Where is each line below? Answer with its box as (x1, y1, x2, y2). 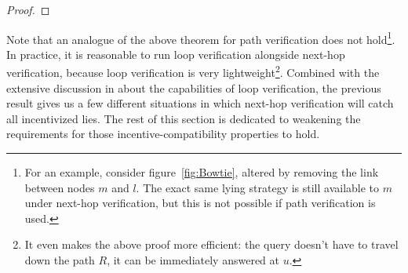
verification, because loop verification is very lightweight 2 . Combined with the (6, 62, 380, 81)
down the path (24, 252, 95, 268)
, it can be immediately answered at (107, 252, 279, 268)
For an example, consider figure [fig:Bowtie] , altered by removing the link (24, 164, 379, 180)
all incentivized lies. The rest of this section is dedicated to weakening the (6, 110, 361, 126)
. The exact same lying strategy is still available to (136, 179, 380, 195)
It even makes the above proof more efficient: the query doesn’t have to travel (24, 236, 399, 253)
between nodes (24, 179, 95, 195)
